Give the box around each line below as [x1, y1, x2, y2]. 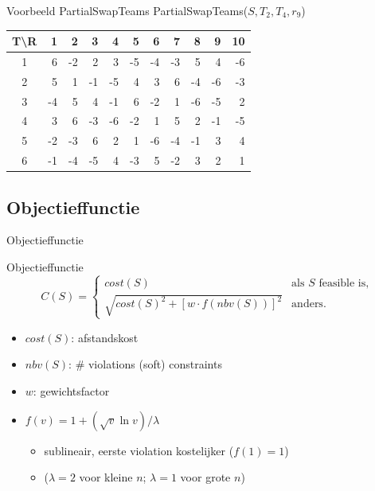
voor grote [180, 469, 231, 485]
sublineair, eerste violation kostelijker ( [44, 442, 234, 458]
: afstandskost [71, 329, 139, 345]
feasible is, [318, 277, 369, 289]
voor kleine [79, 469, 133, 485]
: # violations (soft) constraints [68, 356, 222, 372]
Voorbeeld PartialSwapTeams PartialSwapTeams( [6, 2, 248, 18]
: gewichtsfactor [33, 382, 110, 399]
